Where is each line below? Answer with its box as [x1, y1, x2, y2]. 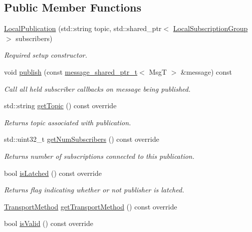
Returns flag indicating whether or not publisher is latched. [4, 184, 184, 195]
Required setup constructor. [4, 50, 88, 60]
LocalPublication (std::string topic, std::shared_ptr [4, 23, 162, 34]
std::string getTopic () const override [4, 100, 117, 111]
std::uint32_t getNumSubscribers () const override [4, 134, 159, 144]
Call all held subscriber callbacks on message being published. [4, 83, 191, 94]
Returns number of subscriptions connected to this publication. [4, 150, 195, 161]
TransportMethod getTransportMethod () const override [4, 201, 177, 211]
